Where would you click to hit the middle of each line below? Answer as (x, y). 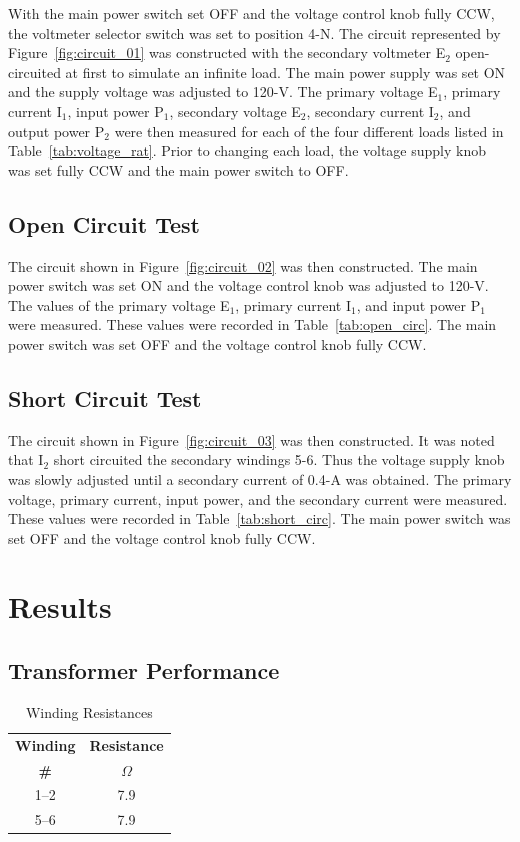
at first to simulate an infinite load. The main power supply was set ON (285, 71)
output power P (56, 130)
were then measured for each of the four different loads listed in (309, 130)
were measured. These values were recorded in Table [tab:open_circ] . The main (252, 324)
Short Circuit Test (105, 397)
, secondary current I (370, 110)
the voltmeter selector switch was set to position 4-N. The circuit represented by (254, 32)
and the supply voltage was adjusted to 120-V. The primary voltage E (223, 91)
